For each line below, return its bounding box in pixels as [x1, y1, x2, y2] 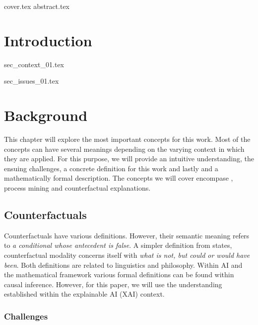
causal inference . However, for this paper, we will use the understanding [4, 279, 222, 289]
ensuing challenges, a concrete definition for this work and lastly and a [4, 163, 218, 173]
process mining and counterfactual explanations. [4, 183, 151, 193]
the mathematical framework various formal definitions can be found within [4, 269, 234, 280]
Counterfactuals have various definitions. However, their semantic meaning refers [4, 230, 250, 240]
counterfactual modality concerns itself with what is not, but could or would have [4, 249, 250, 260]
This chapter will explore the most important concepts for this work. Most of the [4, 134, 251, 144]
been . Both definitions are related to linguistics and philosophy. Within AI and [4, 259, 243, 270]
